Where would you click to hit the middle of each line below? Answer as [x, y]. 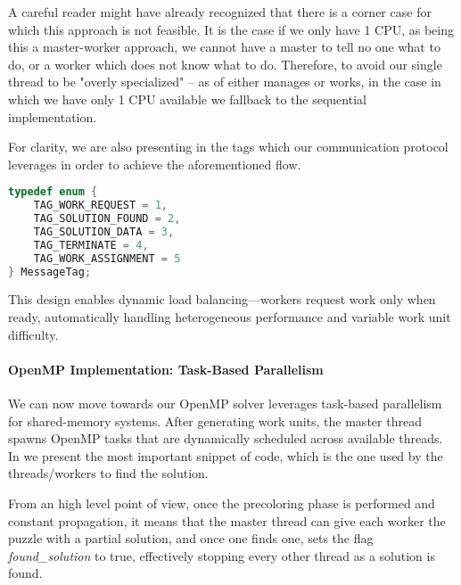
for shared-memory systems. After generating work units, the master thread [215, 420]
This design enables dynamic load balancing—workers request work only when [222, 299]
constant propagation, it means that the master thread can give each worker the [227, 520]
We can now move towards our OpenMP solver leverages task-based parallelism [225, 404]
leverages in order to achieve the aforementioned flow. [155, 164]
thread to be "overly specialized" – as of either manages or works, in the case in [225, 82]
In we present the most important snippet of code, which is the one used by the [226, 455]
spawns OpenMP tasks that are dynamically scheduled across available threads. [226, 438]
